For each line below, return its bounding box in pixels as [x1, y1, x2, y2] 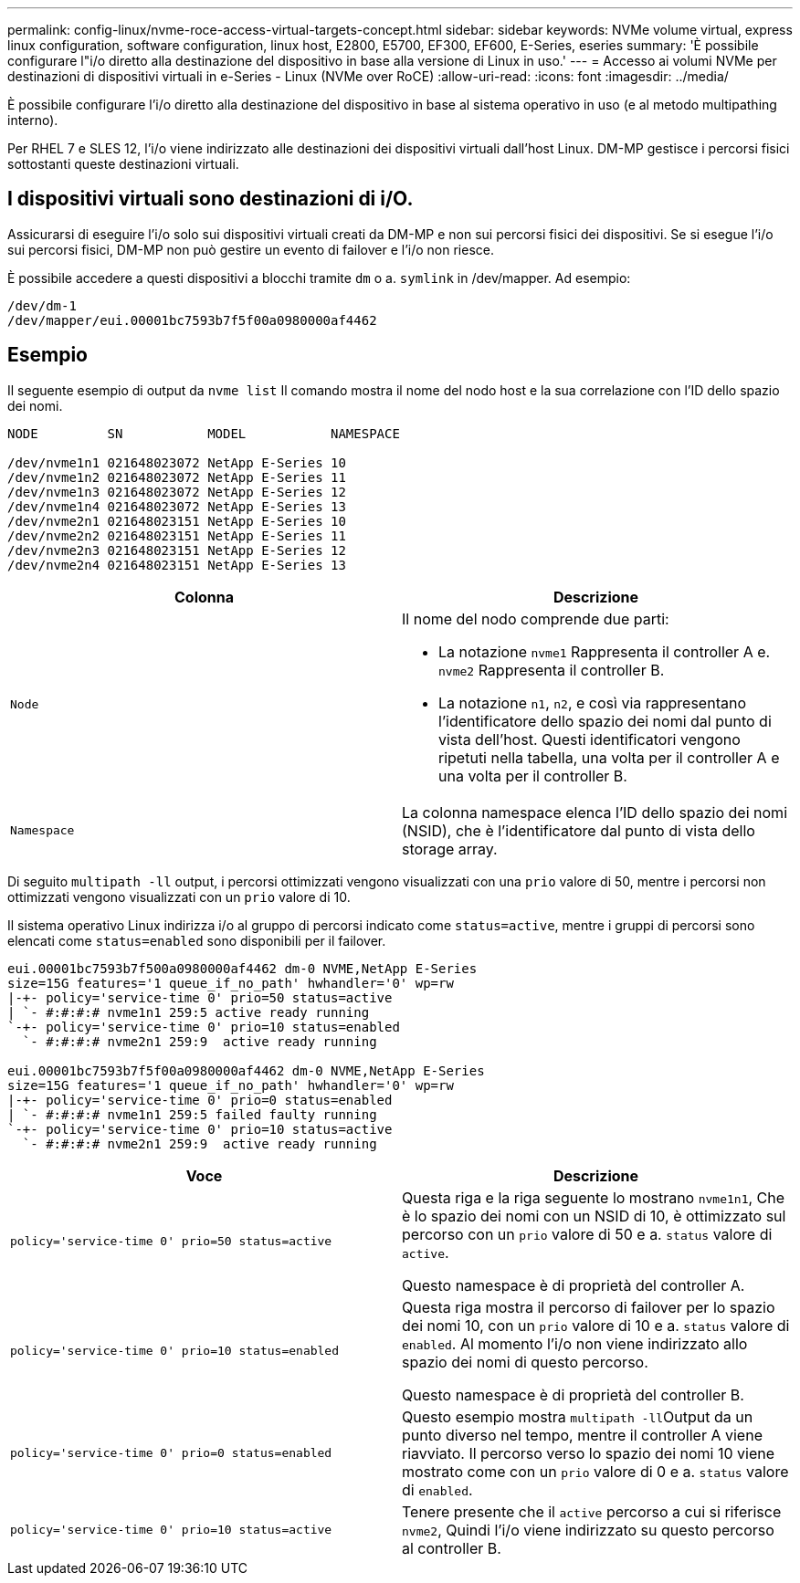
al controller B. [402, 1538, 501, 1557]
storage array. [402, 839, 498, 858]
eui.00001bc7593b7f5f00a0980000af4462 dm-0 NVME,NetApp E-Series [7, 1063, 485, 1078]
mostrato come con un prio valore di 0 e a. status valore [402, 1462, 789, 1481]
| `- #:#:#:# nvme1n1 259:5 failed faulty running [7, 1106, 377, 1122]
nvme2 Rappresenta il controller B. [438, 660, 665, 679]
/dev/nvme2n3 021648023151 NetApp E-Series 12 [7, 542, 346, 558]
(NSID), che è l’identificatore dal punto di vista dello [402, 821, 755, 840]
